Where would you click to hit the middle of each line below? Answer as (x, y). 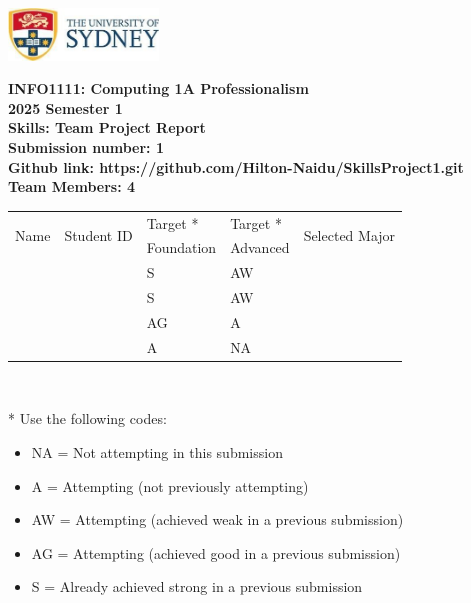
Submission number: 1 (86, 146)
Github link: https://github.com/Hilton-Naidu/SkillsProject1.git (236, 166)
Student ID (98, 234)
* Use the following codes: (87, 418)
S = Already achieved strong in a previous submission (197, 586)
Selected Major (349, 234)
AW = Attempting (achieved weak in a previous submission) (217, 519)
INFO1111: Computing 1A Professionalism (158, 88)
